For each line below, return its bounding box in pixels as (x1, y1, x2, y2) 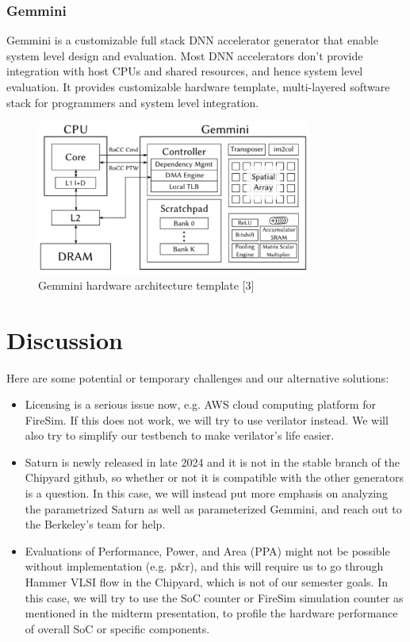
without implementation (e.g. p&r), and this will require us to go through (25, 558, 384, 575)
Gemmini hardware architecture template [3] (38, 276, 255, 293)
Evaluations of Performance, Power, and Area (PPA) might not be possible (25, 542, 390, 559)
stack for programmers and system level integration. (6, 94, 259, 110)
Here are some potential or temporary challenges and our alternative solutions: (6, 369, 389, 386)
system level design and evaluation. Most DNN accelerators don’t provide (6, 47, 363, 63)
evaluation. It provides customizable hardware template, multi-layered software (6, 79, 390, 94)
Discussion (6, 323, 123, 356)
